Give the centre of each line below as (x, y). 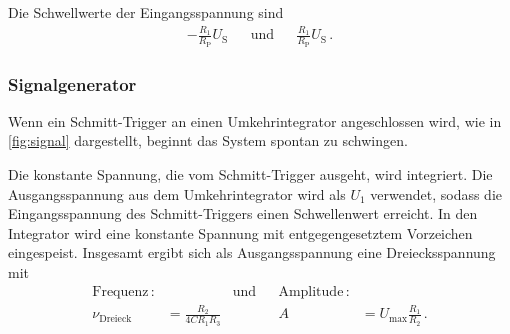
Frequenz (120, 291)
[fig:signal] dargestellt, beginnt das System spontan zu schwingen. (208, 140)
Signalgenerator (72, 83)
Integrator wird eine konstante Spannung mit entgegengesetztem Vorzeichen (240, 232)
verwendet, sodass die (436, 193)
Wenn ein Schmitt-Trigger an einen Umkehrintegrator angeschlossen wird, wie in (255, 120)
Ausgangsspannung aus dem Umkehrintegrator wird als (177, 193)
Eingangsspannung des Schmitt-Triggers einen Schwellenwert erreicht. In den (243, 213)
